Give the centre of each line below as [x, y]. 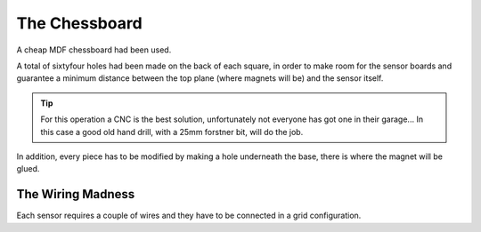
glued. [28, 169]
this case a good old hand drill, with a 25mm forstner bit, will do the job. [172, 132]
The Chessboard [79, 23]
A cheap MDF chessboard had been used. [94, 50]
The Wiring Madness [76, 194]
